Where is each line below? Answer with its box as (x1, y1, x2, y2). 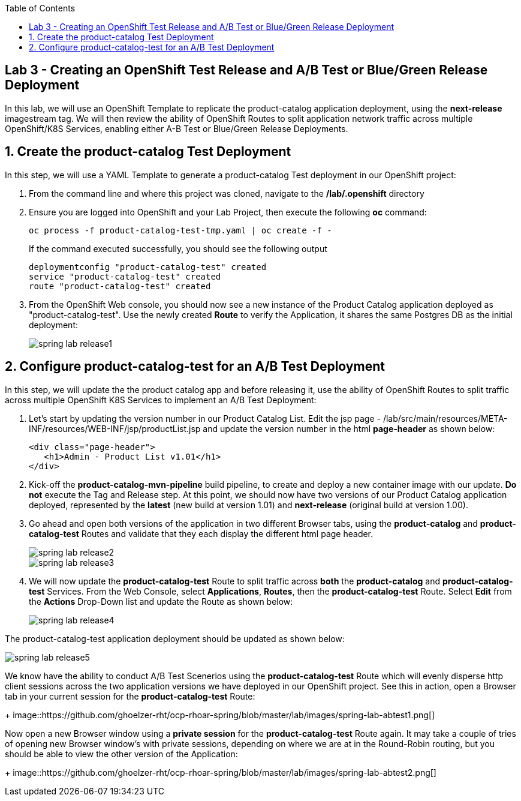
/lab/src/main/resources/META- (383, 413, 508, 424)
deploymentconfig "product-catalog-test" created (29, 262, 267, 272)
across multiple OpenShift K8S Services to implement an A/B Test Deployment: (5, 394, 317, 405)
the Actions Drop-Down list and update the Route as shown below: (29, 596, 293, 607)
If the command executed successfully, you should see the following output (29, 243, 327, 254)
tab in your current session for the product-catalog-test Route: (5, 691, 255, 701)
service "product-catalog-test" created (29, 271, 221, 281)
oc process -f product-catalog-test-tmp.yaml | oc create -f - (29, 225, 332, 235)
